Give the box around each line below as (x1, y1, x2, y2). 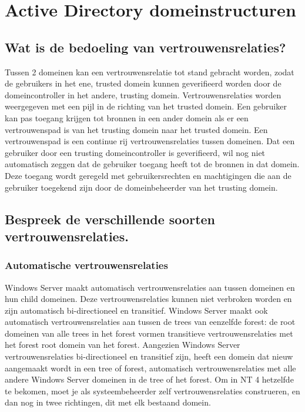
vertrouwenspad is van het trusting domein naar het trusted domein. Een (5, 123, 268, 135)
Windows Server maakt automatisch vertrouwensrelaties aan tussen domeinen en (5, 281, 295, 293)
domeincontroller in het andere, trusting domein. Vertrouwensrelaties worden (5, 88, 281, 101)
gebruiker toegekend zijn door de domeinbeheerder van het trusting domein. (5, 181, 278, 193)
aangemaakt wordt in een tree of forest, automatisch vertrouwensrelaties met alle (5, 361, 296, 374)
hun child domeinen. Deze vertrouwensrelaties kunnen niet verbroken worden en (5, 293, 292, 305)
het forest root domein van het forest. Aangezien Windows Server (5, 338, 240, 351)
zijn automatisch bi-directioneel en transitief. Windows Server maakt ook (5, 304, 268, 316)
